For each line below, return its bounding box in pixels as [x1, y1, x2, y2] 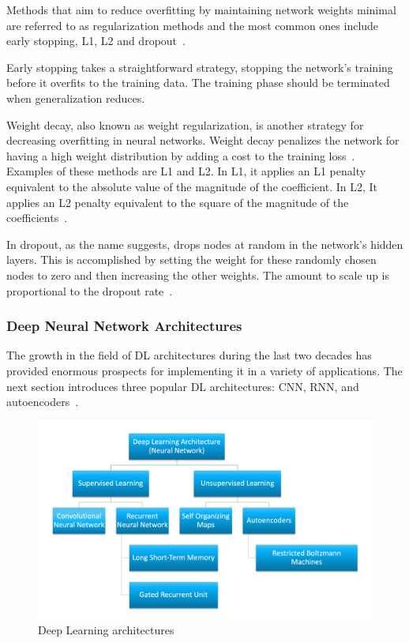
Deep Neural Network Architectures [6, 316, 242, 336]
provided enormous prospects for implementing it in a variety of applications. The [6, 362, 403, 378]
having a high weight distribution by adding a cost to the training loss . [6, 147, 355, 164]
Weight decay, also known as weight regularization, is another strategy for [6, 116, 364, 133]
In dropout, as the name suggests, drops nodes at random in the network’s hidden [6, 235, 403, 252]
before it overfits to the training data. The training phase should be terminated [6, 74, 390, 91]
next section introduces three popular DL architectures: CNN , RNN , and [6, 378, 359, 394]
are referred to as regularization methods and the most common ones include [6, 17, 379, 33]
